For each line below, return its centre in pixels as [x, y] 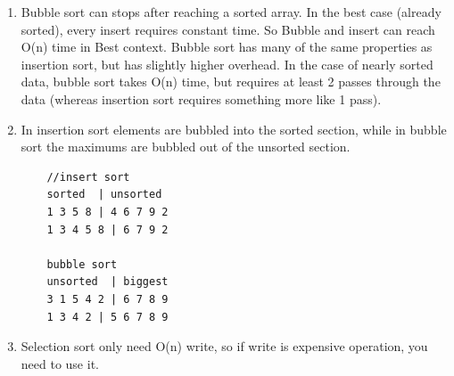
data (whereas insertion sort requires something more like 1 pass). [201, 98]
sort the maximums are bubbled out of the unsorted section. [186, 147]
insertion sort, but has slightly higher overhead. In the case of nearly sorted [227, 64]
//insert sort [88, 177]
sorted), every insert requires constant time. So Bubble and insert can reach [228, 29]
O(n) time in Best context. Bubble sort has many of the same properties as [227, 47]
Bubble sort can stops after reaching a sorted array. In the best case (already [231, 12]
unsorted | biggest [107, 282]
